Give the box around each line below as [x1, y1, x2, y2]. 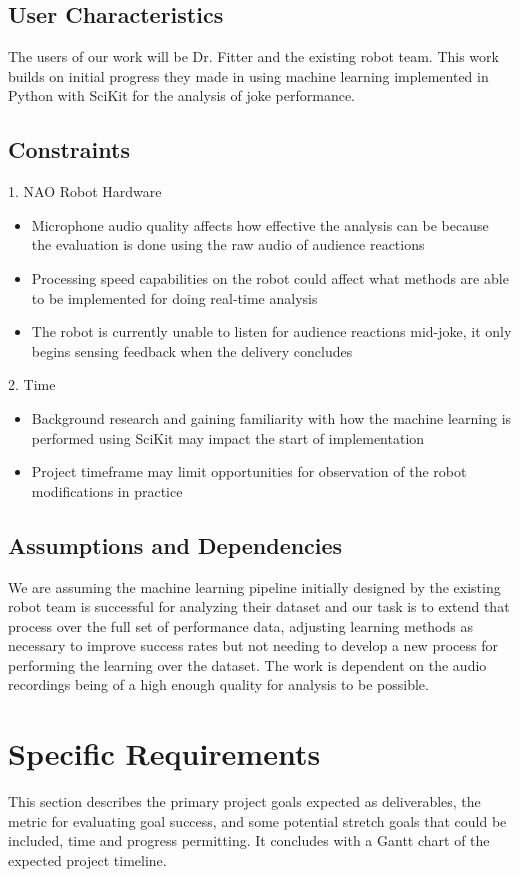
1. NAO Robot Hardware [8, 181, 162, 202]
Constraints [8, 134, 130, 165]
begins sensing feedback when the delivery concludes [31, 340, 353, 361]
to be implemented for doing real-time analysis [31, 287, 318, 308]
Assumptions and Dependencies [8, 529, 343, 560]
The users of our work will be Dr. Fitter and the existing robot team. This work [8, 46, 499, 67]
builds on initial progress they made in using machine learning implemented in [8, 65, 489, 86]
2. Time [8, 374, 56, 395]
